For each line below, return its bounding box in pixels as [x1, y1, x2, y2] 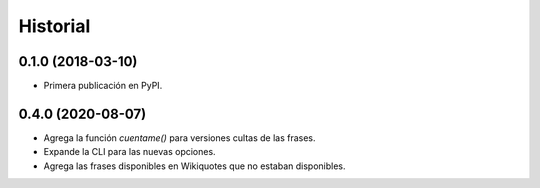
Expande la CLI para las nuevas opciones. [43, 146, 216, 158]
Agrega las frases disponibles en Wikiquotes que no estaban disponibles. [43, 160, 346, 172]
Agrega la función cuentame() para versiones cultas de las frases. [43, 131, 316, 144]
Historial [18, 15, 91, 37]
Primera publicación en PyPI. [43, 80, 163, 92]
